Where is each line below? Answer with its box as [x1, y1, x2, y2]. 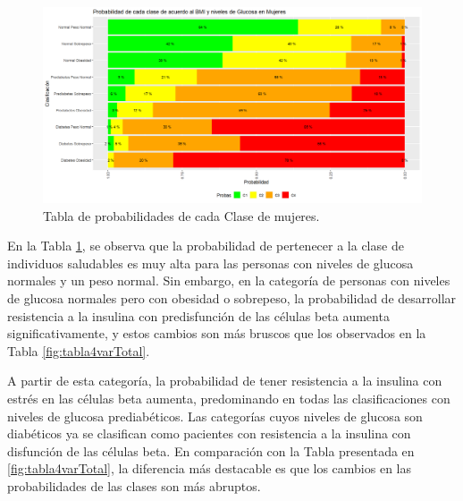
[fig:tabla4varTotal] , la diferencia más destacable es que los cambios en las [7, 459, 412, 478]
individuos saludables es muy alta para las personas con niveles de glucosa [7, 253, 414, 272]
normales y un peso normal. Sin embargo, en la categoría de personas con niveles [7, 271, 450, 290]
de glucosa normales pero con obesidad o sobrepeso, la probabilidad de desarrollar [7, 289, 457, 307]
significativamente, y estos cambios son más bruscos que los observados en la [7, 324, 426, 343]
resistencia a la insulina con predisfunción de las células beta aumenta [7, 306, 390, 325]
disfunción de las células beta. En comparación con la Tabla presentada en [7, 441, 415, 460]
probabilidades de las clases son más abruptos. [7, 476, 261, 495]
